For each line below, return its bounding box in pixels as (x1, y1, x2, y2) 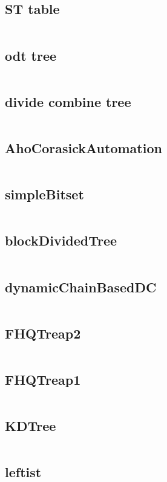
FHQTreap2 (5, 323, 81, 342)
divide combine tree (5, 92, 131, 111)
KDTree (5, 416, 56, 435)
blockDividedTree (5, 231, 117, 250)
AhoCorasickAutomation (5, 139, 162, 157)
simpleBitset (5, 185, 84, 204)
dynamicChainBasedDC (5, 277, 157, 296)
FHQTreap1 (5, 370, 81, 389)
